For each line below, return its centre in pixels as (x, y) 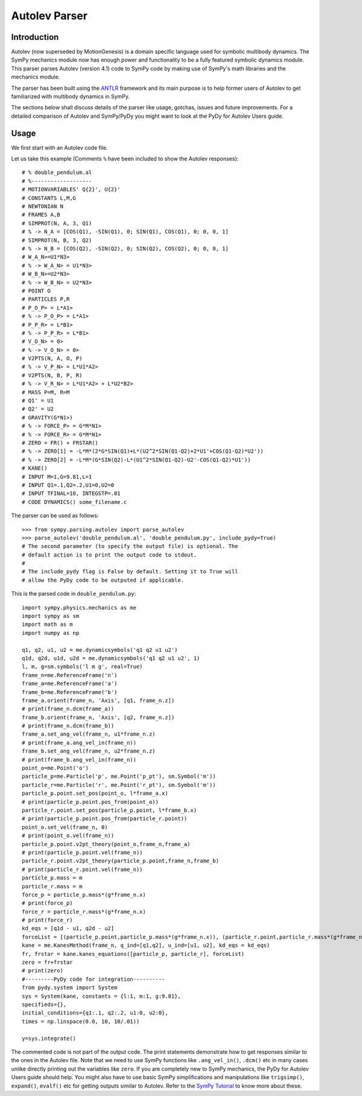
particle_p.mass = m (52, 878)
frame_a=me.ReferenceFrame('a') (70, 684)
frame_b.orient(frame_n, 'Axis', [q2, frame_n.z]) (98, 717)
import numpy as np (51, 633)
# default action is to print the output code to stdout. (110, 555)
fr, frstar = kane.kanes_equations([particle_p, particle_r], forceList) (133, 954)
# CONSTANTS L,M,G (49, 198)
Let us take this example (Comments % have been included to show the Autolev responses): (125, 159)
